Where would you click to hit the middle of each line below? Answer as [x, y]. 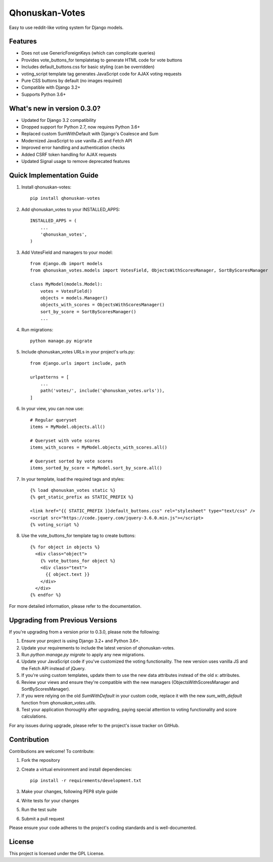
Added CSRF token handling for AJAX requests [69, 154]
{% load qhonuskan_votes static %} [73, 490]
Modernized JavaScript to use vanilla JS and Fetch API [77, 140]
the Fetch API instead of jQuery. [54, 668]
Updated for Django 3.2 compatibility [59, 120]
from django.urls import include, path [78, 363]
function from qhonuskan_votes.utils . [59, 702]
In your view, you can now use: [53, 409]
